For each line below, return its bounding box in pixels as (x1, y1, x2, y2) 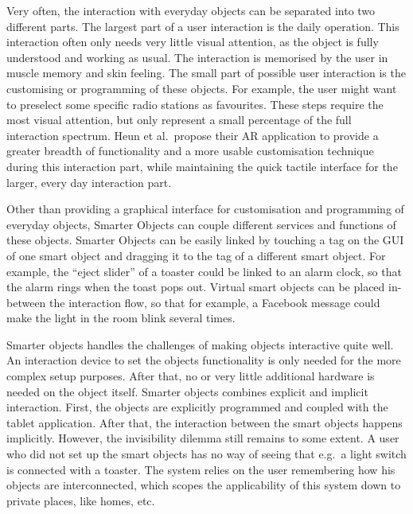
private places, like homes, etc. (6, 492, 155, 508)
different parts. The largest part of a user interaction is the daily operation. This (6, 18, 399, 34)
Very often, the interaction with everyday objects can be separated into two (6, 2, 376, 18)
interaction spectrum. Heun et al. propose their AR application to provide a (6, 127, 379, 143)
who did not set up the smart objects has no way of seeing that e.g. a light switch (6, 446, 407, 462)
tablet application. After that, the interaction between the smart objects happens (6, 414, 403, 430)
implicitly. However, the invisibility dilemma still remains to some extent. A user (6, 430, 399, 446)
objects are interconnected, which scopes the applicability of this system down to (6, 477, 401, 493)
